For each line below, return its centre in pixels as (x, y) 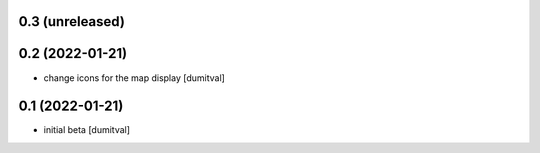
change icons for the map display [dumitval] (134, 77)
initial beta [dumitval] (86, 130)
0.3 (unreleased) (71, 21)
